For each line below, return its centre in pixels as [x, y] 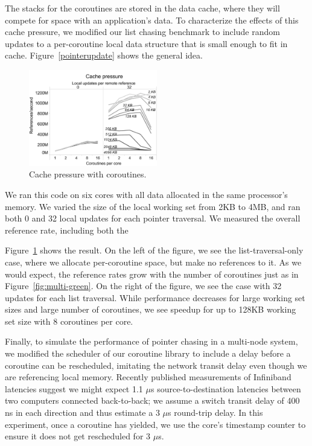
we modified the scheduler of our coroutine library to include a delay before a [148, 353]
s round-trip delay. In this [215, 413]
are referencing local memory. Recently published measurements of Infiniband [148, 377]
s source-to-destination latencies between [226, 388]
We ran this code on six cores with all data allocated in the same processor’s [146, 194]
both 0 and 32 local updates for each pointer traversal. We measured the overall [153, 218]
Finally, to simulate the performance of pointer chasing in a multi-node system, [151, 341]
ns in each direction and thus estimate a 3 [82, 413]
